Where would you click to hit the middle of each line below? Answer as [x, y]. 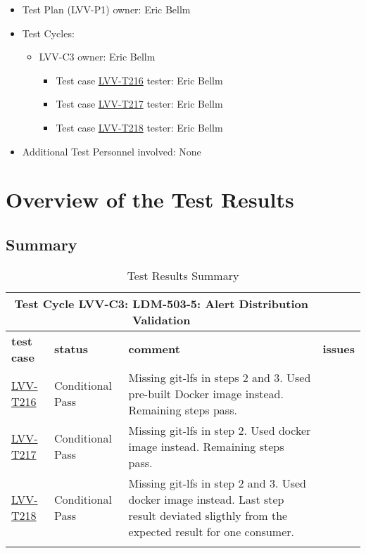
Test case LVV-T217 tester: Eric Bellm [139, 104]
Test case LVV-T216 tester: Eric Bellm [139, 80]
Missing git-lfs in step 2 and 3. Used [217, 483]
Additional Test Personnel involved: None [112, 151]
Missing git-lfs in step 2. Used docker [220, 430]
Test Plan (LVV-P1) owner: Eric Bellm [106, 9]
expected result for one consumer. [211, 531]
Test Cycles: [48, 33]
